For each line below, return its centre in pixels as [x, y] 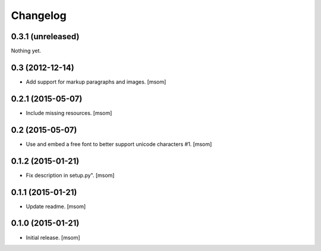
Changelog [39, 15]
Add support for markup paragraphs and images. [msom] [96, 82]
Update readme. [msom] [56, 206]
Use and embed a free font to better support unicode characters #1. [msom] [119, 144]
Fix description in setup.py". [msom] [70, 175]
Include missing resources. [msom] [69, 113]
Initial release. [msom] [53, 237]
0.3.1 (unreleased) [45, 36]
